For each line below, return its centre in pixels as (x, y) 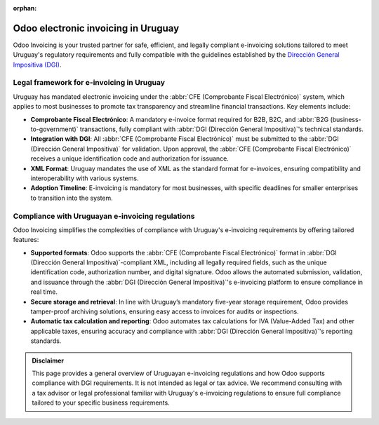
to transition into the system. (72, 198)
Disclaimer (48, 360)
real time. (44, 292)
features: (26, 240)
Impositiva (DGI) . (37, 65)
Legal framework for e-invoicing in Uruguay (89, 83)
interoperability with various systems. (85, 178)
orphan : (25, 8)
